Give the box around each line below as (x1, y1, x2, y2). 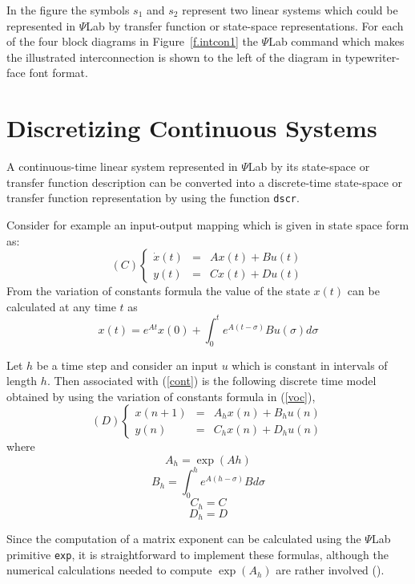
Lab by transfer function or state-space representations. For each (86, 17, 404, 34)
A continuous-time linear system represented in (6, 158, 238, 175)
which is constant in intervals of (232, 356, 388, 373)
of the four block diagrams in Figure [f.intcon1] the (6, 33, 258, 50)
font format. (29, 64, 88, 81)
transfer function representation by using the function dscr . (6, 189, 300, 206)
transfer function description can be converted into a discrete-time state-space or (6, 173, 403, 190)
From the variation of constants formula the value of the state (6, 282, 310, 299)
